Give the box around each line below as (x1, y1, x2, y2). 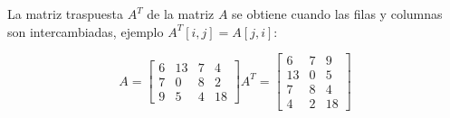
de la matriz (147, 5, 215, 23)
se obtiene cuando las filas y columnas (232, 5, 443, 23)
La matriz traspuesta (7, 5, 123, 23)
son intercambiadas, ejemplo (7, 22, 164, 41)
